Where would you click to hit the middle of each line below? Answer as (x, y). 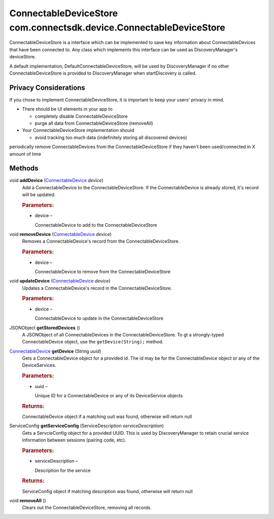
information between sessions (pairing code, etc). (74, 440)
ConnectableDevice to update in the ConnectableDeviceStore (99, 318)
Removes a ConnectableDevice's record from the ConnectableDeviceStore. (101, 241)
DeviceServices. (39, 365)
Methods (24, 168)
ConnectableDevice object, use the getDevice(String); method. (93, 342)
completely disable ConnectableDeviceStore (81, 116)
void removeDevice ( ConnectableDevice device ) (60, 234)
